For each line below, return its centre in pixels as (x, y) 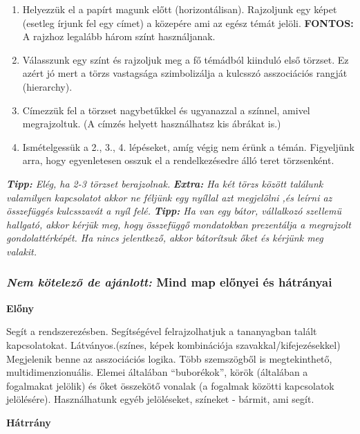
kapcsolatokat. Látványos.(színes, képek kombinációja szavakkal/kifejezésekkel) (173, 344)
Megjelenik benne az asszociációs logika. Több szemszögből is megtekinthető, (169, 358)
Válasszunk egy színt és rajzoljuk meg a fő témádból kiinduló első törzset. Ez (186, 59)
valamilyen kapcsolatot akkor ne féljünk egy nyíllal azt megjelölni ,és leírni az (169, 197)
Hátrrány (29, 422)
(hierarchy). (47, 86)
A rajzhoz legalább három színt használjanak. (119, 36)
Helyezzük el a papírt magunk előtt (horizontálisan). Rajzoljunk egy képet (180, 9)
